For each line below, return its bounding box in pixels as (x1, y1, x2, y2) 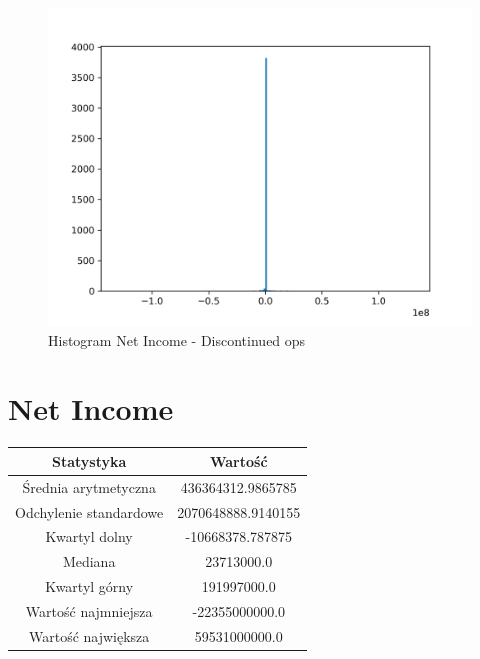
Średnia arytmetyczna (22, 476, 156, 497)
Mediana (62, 551, 116, 572)
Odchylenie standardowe (15, 501, 164, 522)
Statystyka (51, 450, 127, 471)
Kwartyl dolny (45, 526, 133, 547)
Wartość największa (28, 625, 150, 646)
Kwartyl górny (45, 576, 134, 597)
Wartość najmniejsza (25, 600, 153, 621)
